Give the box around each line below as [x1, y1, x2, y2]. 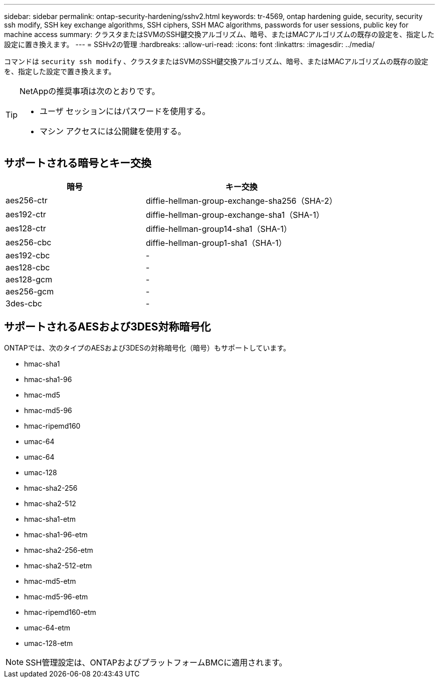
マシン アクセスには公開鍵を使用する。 [40, 126, 186, 136]
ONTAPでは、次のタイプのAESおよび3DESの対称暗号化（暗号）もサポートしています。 [4, 343, 291, 352]
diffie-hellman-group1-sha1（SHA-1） [145, 237, 287, 248]
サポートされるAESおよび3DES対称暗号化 [4, 320, 211, 333]
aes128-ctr [6, 223, 46, 233]
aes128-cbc [6, 262, 50, 272]
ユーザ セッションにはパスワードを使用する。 [40, 106, 210, 116]
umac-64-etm [24, 623, 71, 632]
